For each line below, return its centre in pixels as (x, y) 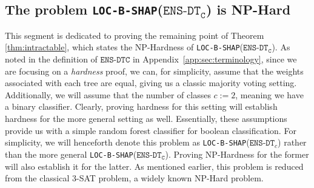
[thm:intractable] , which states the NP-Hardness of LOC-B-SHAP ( (124, 47)
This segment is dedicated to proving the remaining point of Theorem (135, 35)
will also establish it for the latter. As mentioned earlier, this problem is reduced (154, 166)
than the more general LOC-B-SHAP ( (71, 154)
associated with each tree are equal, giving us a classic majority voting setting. (151, 83)
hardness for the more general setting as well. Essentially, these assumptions (146, 118)
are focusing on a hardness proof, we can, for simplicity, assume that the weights (154, 71)
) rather (292, 142)
